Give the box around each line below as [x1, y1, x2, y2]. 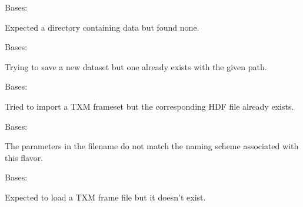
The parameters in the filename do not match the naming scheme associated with [5, 140, 299, 152]
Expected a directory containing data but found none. [5, 21, 199, 33]
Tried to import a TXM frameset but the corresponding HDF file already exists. [5, 100, 294, 112]
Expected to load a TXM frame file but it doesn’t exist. [5, 190, 206, 203]
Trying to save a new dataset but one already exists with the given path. [5, 60, 267, 73]
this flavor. [5, 151, 44, 163]
